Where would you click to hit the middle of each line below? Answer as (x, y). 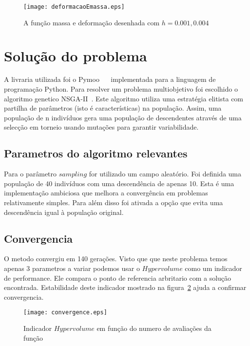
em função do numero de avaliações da (154, 328)
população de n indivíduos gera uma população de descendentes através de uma (123, 117)
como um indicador (213, 268)
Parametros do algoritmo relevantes (96, 153)
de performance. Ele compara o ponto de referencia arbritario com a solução (118, 278)
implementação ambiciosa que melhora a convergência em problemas (106, 193)
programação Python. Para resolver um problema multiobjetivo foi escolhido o (121, 88)
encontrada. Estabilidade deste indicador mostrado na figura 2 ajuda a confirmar (125, 287)
